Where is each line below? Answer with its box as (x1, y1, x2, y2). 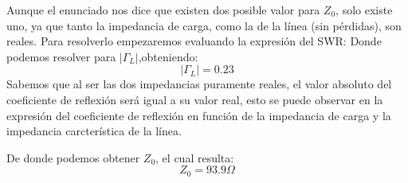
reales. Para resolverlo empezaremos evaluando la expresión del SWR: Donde (6, 33, 382, 49)
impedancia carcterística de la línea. (6, 123, 182, 139)
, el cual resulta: (155, 149, 234, 165)
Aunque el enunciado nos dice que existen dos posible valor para (6, 2, 320, 18)
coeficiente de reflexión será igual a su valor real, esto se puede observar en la (6, 91, 383, 107)
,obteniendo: (138, 48, 198, 64)
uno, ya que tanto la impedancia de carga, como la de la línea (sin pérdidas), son (6, 17, 402, 33)
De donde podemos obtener (6, 149, 140, 165)
